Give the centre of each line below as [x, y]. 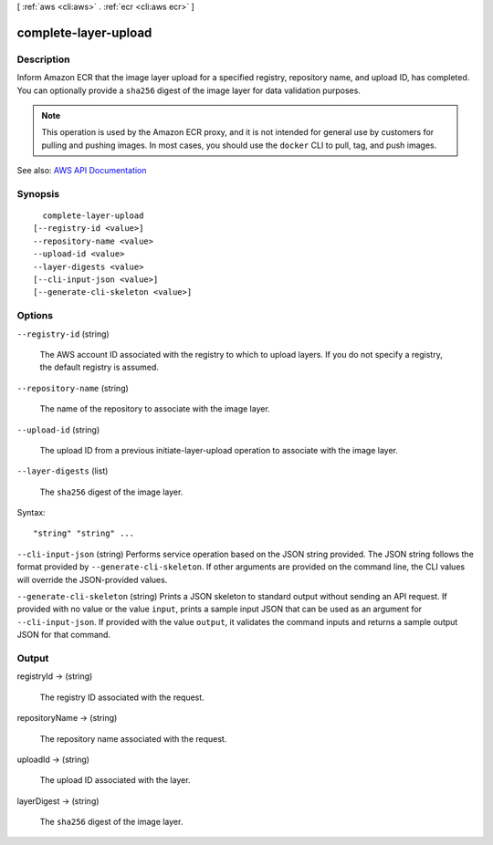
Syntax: [31, 513]
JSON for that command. [64, 635]
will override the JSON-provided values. [92, 579]
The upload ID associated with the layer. [115, 780]
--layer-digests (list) [63, 471]
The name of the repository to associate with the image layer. [155, 409]
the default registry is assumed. [100, 367]
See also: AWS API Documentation [82, 171]
